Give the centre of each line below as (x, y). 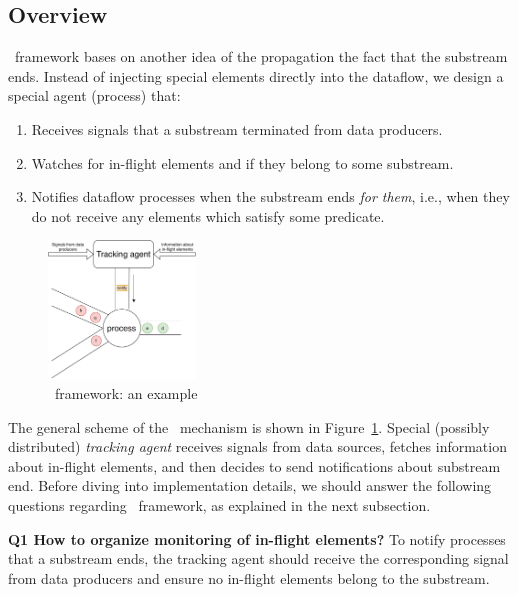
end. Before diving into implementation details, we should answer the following (250, 485)
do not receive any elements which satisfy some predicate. (208, 215)
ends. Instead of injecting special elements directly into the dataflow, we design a (256, 75)
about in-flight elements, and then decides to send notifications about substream (254, 465)
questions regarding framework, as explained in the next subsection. (219, 504)
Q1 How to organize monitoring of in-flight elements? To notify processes (257, 538)
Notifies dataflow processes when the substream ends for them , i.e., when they (270, 196)
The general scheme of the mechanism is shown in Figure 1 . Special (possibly (249, 426)
